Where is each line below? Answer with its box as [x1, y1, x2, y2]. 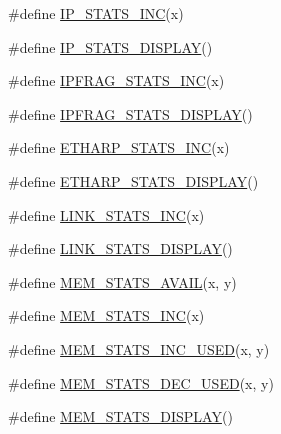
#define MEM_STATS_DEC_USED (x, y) [8, 372, 274, 393]
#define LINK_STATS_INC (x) [8, 204, 205, 225]
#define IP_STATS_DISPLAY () [8, 36, 213, 57]
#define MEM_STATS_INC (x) [8, 305, 205, 326]
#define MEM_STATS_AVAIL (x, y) [8, 271, 237, 292]
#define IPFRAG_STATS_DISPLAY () [8, 103, 253, 124]
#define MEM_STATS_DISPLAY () [8, 406, 233, 427]
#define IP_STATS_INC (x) [8, 3, 184, 23]
